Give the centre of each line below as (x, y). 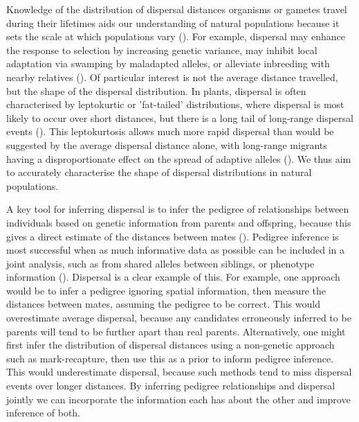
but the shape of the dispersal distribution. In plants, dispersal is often (156, 90)
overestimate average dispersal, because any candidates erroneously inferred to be (179, 318)
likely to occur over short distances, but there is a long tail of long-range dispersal (180, 117)
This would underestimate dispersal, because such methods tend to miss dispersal (179, 372)
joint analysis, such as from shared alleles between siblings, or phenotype (160, 263)
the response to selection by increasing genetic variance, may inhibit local (162, 50)
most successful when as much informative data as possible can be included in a (176, 250)
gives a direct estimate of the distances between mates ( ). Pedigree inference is (173, 236)
